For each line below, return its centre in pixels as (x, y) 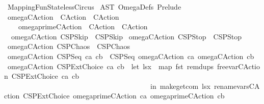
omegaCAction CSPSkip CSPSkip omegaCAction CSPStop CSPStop (126, 36)
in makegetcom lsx (180, 86)
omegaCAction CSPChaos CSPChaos (69, 46)
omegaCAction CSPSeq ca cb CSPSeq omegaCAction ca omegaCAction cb (131, 56)
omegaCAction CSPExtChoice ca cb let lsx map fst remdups (110, 66)
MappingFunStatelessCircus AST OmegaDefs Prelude (94, 7)
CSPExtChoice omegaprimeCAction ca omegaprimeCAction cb (124, 96)
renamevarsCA (237, 86)
